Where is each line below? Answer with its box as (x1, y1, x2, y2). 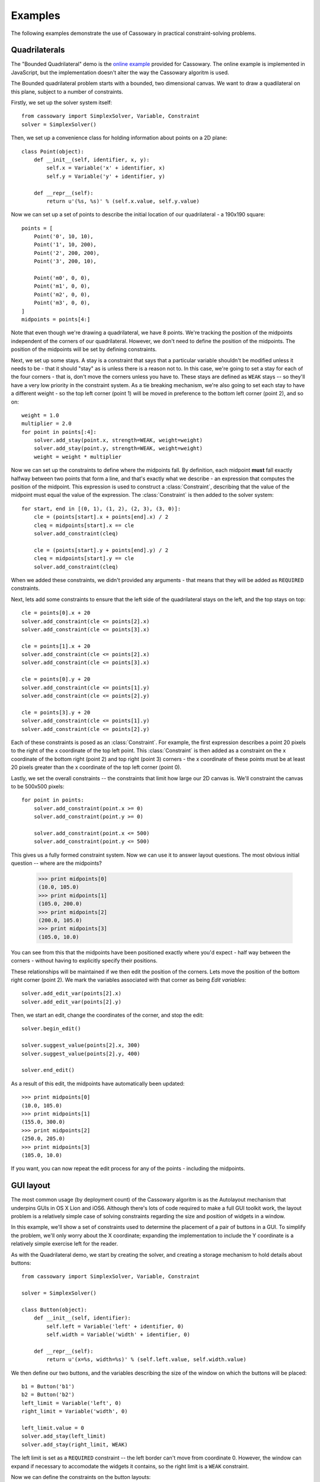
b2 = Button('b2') (21, 1391, 75, 1398)
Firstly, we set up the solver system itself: (11, 99, 113, 106)
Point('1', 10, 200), (33, 241, 97, 248)
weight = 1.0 (21, 412, 59, 419)
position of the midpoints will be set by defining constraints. (11, 346, 157, 353)
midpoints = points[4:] (21, 316, 91, 322)
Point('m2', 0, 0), (33, 291, 91, 298)
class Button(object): (21, 1306, 88, 1313)
